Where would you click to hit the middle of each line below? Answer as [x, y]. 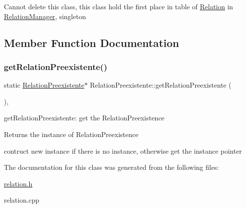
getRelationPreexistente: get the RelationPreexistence [84, 118]
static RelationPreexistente [44, 85]
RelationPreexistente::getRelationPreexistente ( [161, 85]
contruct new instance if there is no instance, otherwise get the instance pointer [123, 150]
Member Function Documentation [92, 42]
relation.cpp [22, 200]
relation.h [18, 183]
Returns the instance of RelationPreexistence [71, 134]
